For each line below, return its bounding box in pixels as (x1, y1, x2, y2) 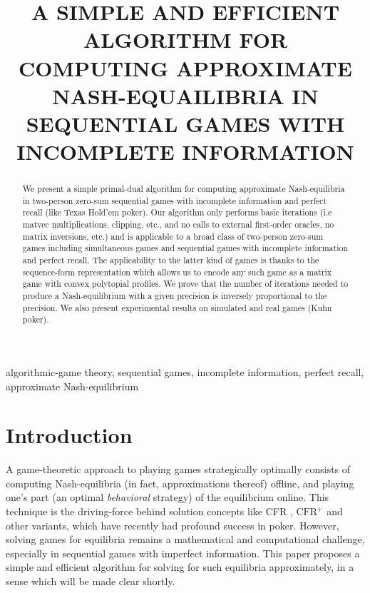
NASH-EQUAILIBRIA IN (52, 81, 319, 110)
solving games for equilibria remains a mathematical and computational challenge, (6, 532, 365, 547)
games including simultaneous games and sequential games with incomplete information (22, 242, 349, 254)
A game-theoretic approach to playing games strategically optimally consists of (6, 462, 351, 477)
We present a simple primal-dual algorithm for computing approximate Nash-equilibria (22, 183, 345, 195)
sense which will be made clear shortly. (6, 574, 175, 589)
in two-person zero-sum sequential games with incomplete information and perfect (22, 194, 327, 206)
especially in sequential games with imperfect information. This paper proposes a (6, 545, 360, 560)
